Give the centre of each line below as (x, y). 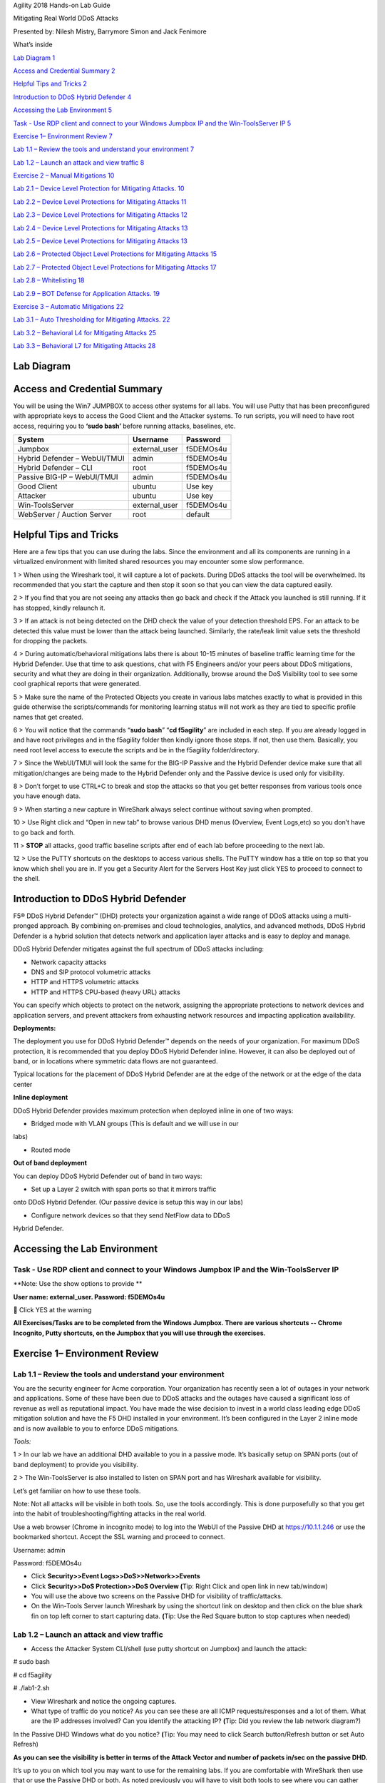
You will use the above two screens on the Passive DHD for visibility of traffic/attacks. (157, 1596)
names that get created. (48, 717)
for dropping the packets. (51, 640)
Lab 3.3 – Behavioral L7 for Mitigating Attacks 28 (84, 346)
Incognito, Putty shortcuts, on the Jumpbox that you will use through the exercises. (139, 1333)
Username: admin (39, 1550)
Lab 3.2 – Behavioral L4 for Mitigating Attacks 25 (85, 332)
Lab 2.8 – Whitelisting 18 (49, 280)
